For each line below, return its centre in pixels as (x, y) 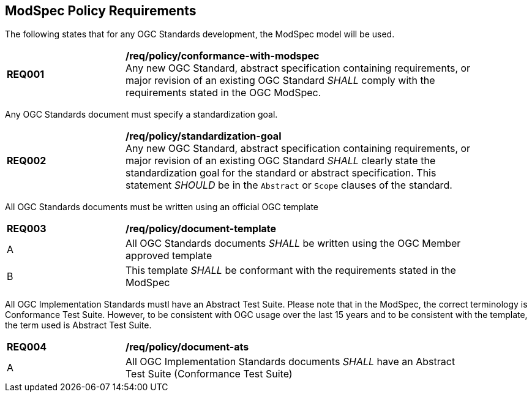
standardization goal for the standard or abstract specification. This (281, 173)
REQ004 (27, 347)
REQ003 (27, 229)
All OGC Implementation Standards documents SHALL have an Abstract (290, 362)
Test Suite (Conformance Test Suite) (209, 374)
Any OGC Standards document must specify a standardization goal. (141, 115)
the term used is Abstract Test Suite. (78, 325)
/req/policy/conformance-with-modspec (223, 56)
